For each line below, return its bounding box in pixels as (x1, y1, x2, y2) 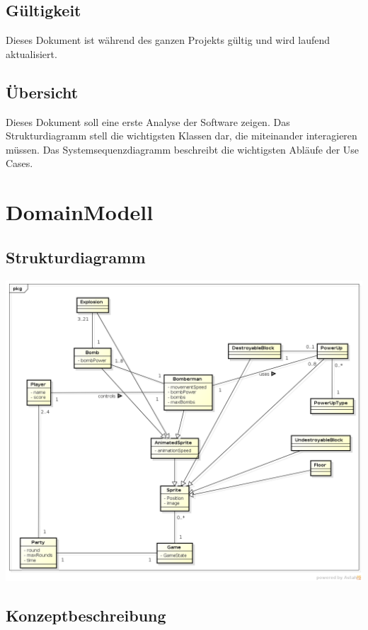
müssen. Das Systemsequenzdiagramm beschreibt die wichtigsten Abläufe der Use (6, 142, 360, 156)
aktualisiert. (6, 46, 57, 61)
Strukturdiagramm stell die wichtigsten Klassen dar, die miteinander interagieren (6, 128, 357, 143)
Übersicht (6, 81, 79, 103)
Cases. (6, 156, 33, 171)
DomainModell (6, 197, 154, 227)
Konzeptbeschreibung (6, 604, 166, 626)
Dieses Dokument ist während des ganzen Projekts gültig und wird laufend (6, 33, 330, 47)
